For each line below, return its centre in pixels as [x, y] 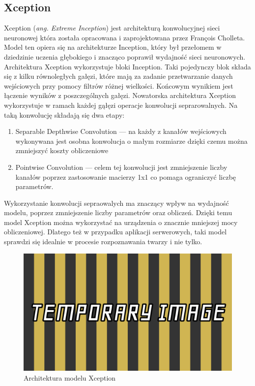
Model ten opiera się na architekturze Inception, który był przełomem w [113, 47]
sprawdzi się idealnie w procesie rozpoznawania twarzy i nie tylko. [103, 241]
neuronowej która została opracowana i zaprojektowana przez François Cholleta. [125, 37]
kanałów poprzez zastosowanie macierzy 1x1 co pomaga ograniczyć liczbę [126, 177]
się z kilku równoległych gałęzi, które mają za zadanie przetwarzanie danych [118, 76]
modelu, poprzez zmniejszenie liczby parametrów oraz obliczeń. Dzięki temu [118, 212]
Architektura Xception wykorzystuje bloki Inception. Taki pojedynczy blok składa [127, 66]
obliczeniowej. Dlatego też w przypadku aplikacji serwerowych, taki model [115, 232]
